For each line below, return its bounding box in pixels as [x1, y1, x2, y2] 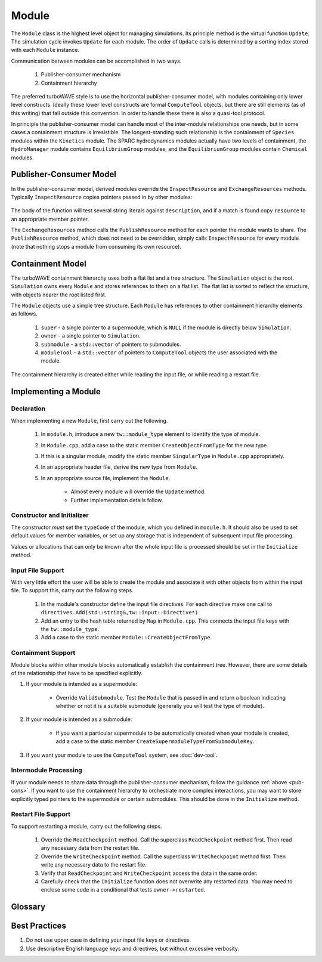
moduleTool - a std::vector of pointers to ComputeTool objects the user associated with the [41, 349, 278, 356]
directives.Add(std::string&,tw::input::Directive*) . [41, 609, 200, 616]
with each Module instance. [11, 47, 80, 54]
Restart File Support [11, 810, 71, 818]
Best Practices [11, 921, 67, 931]
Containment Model [11, 258, 86, 268]
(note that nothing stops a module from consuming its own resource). [11, 243, 182, 250]
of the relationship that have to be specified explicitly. [11, 669, 143, 676]
